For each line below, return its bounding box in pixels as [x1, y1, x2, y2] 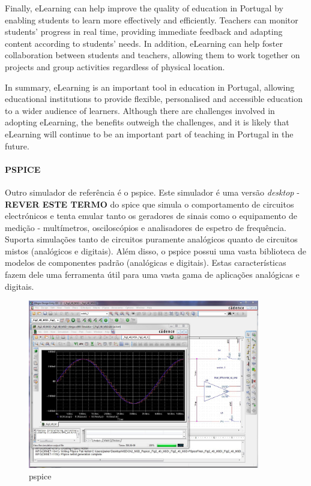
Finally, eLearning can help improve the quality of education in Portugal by [5, 2, 283, 14]
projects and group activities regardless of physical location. [5, 60, 225, 73]
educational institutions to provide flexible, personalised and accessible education [5, 92, 303, 105]
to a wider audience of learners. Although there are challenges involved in [5, 104, 275, 116]
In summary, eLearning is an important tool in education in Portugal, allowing [5, 80, 295, 93]
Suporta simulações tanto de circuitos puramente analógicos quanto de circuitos [5, 233, 298, 245]
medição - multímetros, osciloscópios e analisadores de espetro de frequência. [5, 221, 286, 233]
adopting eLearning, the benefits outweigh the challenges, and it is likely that [5, 116, 289, 128]
